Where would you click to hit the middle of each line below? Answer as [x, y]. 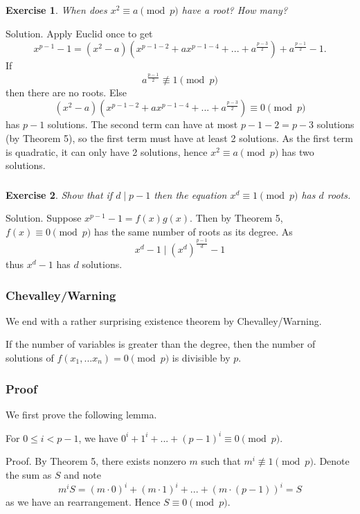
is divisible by [201, 357]
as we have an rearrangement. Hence [83, 502]
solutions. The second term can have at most [143, 124]
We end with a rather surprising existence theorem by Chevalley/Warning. [164, 320]
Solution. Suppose [44, 218]
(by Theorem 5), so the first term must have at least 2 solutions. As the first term [180, 138]
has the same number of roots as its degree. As [193, 231]
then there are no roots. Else [66, 92]
